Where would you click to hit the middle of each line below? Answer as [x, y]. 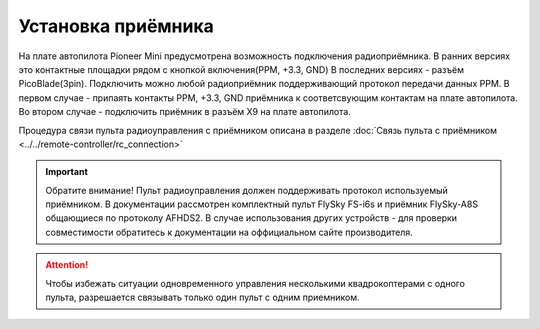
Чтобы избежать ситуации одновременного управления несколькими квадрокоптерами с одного [255, 283]
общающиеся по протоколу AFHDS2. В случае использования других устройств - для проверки [251, 218]
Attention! [67, 265]
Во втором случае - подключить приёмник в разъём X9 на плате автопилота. [185, 112]
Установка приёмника [116, 26]
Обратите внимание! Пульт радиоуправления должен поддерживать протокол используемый [247, 190]
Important [67, 172]
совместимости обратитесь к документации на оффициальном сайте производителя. [229, 232]
